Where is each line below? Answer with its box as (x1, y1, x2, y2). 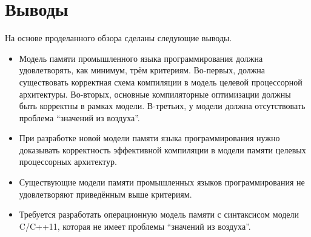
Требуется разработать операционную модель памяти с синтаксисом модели (19, 208, 299, 221)
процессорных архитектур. (19, 155, 117, 168)
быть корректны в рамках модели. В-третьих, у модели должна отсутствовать (19, 99, 306, 112)
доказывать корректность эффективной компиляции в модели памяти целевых (19, 143, 306, 156)
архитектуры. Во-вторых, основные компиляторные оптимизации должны (19, 87, 291, 100)
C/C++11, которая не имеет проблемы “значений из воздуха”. (19, 219, 251, 232)
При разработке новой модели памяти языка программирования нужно (19, 132, 280, 144)
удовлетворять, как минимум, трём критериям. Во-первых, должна (19, 64, 266, 76)
